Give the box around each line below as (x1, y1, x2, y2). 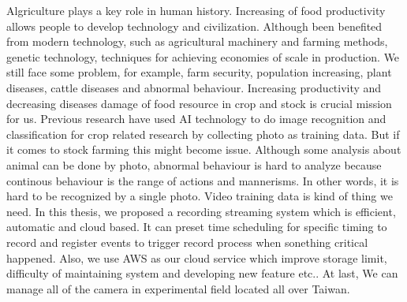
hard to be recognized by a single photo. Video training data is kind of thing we (6, 188, 393, 204)
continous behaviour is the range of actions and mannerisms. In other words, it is (6, 172, 399, 188)
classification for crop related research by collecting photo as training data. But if (6, 125, 400, 142)
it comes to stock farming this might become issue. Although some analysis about (6, 141, 401, 158)
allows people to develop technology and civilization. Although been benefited (6, 17, 383, 34)
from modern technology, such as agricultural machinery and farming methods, (6, 33, 388, 50)
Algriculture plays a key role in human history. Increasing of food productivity (6, 2, 386, 18)
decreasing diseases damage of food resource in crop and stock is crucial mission (6, 95, 392, 111)
